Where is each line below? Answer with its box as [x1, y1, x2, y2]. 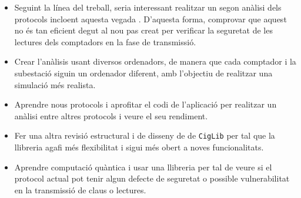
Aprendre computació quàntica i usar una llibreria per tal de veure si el [14, 160, 272, 173]
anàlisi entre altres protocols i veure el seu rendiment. [14, 109, 208, 122]
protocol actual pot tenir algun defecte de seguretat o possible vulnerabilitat [14, 172, 290, 184]
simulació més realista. [14, 78, 96, 90]
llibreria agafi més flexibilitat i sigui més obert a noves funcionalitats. [14, 141, 264, 153]
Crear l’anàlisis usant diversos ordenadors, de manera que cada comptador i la [14, 55, 296, 68]
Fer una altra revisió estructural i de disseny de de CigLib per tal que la [14, 129, 275, 142]
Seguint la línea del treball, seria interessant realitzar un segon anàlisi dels [14, 1, 282, 13]
